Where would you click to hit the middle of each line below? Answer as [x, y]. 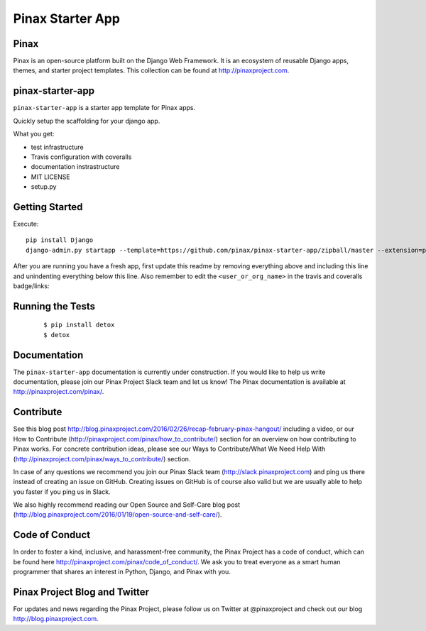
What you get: [34, 134]
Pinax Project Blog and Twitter [81, 592]
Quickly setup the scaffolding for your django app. [87, 121]
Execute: [26, 224]
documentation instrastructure [75, 167]
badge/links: [31, 286]
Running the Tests [54, 306]
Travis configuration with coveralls [81, 157]
